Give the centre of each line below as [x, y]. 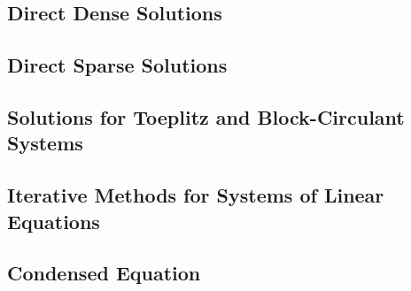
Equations [54, 221]
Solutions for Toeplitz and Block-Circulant [206, 116]
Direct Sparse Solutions [117, 65]
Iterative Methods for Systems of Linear [196, 195]
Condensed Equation [104, 273]
